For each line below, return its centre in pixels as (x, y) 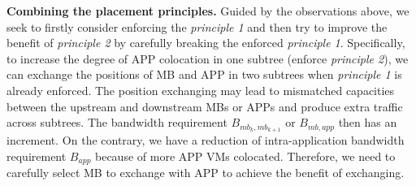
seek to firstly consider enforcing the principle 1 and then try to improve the (197, 26)
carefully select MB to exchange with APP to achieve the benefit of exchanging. (206, 173)
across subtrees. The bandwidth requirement (117, 122)
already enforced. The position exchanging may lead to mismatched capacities (201, 90)
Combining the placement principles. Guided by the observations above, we (208, 11)
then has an (368, 122)
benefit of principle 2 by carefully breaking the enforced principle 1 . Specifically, (206, 43)
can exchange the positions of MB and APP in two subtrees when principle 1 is (204, 74)
